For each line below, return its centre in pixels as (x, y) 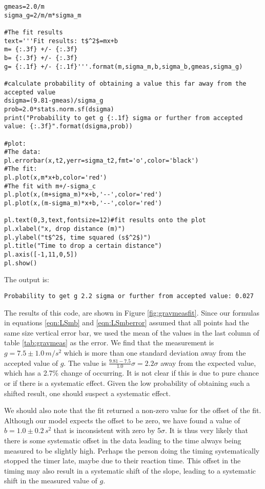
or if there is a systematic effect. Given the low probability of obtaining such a (127, 383)
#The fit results (34, 32)
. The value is (85, 363)
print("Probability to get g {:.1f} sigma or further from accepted (124, 118)
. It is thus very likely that (206, 430)
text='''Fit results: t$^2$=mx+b (61, 41)
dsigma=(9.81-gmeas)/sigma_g (54, 101)
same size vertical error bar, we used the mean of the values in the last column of (132, 332)
